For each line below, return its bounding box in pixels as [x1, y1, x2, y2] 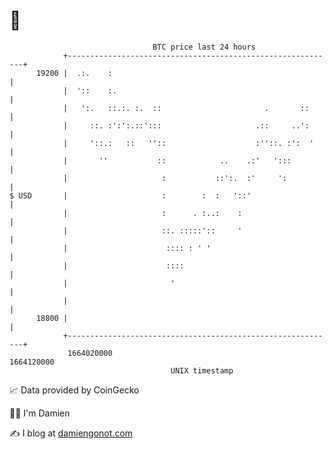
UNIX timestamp [170, 365, 234, 376]
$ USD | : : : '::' [9, 190, 252, 201]
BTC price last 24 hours [152, 42, 256, 52]
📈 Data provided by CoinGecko [9, 384, 140, 396]
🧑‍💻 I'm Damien [9, 407, 71, 419]
